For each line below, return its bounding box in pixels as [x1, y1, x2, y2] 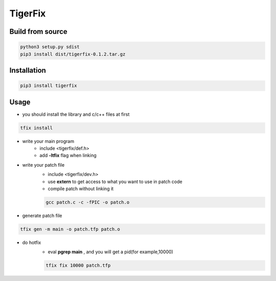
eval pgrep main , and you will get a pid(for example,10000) [48, 249, 173, 255]
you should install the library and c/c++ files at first [22, 111, 130, 117]
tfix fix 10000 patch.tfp [45, 263, 111, 269]
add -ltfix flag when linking [39, 152, 97, 158]
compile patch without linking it [48, 185, 114, 192]
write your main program [22, 138, 74, 144]
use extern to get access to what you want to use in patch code [48, 178, 182, 185]
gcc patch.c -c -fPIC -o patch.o [45, 199, 130, 205]
